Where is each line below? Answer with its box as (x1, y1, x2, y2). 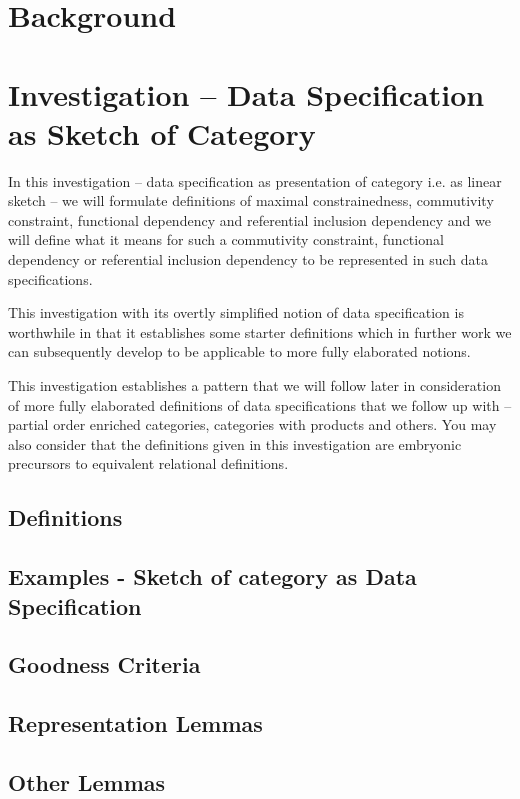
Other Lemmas (8, 766, 166, 797)
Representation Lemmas (8, 708, 263, 739)
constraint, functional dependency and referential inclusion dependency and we (8, 209, 491, 230)
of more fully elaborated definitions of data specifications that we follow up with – (8, 394, 512, 415)
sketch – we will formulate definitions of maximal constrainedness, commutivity (8, 190, 494, 211)
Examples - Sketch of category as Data (8, 561, 417, 592)
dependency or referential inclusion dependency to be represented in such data (8, 249, 488, 270)
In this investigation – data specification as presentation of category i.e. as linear (8, 170, 502, 191)
